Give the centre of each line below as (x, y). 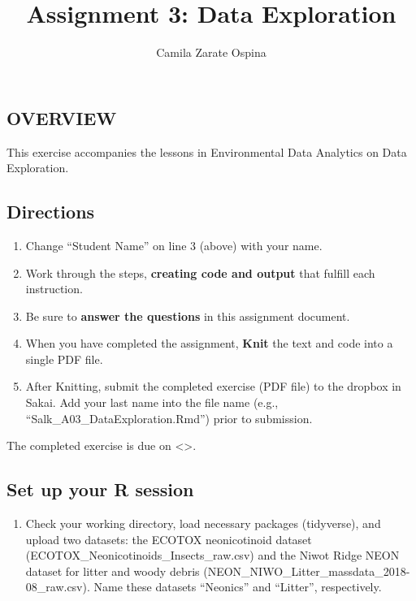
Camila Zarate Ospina (211, 52)
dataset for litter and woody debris (113, 571)
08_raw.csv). (58, 587)
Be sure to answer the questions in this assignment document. (188, 316)
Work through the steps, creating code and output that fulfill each (200, 272)
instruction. (54, 289)
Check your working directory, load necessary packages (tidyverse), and (203, 523)
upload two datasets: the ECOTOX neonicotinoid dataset (169, 539)
